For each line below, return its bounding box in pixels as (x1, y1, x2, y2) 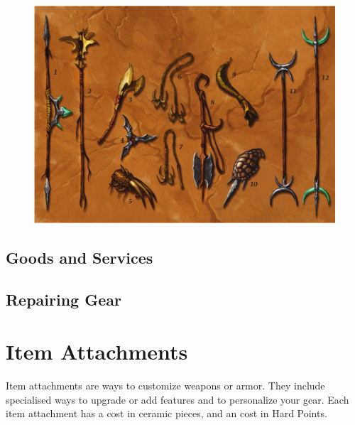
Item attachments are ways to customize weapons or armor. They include (6, 378, 325, 393)
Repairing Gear (6, 288, 121, 310)
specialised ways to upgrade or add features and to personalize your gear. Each (6, 392, 349, 407)
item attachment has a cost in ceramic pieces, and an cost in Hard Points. (6, 406, 327, 421)
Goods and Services (6, 246, 153, 268)
